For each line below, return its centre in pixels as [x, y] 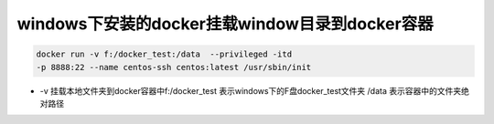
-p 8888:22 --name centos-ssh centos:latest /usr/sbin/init [174, 67]
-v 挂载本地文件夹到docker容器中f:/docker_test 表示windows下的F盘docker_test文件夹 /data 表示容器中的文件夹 [251, 90]
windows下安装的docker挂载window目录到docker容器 [225, 24]
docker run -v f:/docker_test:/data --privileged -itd [164, 54]
